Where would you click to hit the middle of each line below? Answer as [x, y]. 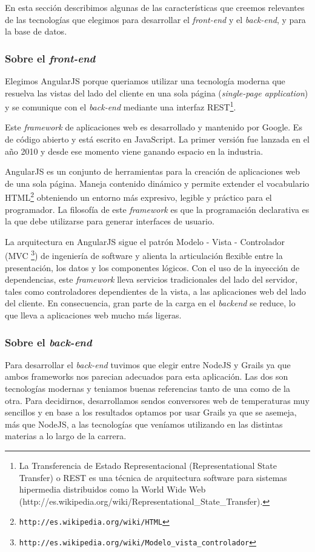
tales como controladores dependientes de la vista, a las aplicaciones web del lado [156, 291]
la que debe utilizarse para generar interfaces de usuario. [110, 221]
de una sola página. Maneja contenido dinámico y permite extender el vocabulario [157, 183]
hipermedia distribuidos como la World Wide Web [112, 489]
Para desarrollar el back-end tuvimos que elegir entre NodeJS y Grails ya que [148, 364]
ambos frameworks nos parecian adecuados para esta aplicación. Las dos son [147, 376]
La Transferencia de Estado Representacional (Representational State [148, 466]
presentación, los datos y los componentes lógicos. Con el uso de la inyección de [152, 267]
